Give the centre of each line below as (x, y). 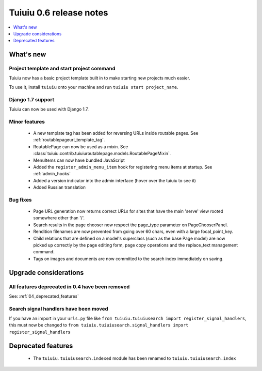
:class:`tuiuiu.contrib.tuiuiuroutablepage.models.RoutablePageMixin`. (102, 154)
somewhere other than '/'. (59, 218)
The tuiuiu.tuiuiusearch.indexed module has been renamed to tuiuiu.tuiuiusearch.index (135, 358)
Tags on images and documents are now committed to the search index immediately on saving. (128, 259)
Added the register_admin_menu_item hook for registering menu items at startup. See (123, 167)
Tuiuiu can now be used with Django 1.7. (49, 109)
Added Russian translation (59, 187)
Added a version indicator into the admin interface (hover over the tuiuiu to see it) (115, 180)
